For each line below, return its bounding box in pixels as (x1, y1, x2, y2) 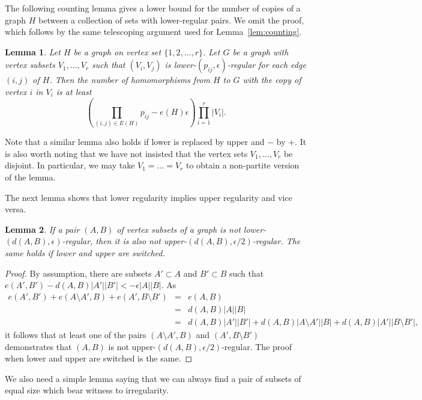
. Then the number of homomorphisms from (49, 73, 210, 86)
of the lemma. (5, 171, 56, 183)
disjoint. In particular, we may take (5, 159, 135, 171)
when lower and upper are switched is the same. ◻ (5, 352, 193, 365)
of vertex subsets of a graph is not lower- (116, 223, 267, 235)
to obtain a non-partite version (185, 159, 300, 171)
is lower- (164, 58, 197, 71)
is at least (56, 85, 92, 97)
